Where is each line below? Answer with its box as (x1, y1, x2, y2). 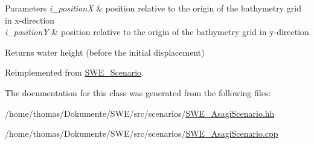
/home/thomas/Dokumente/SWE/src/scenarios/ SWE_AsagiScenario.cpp (5, 127, 278, 140)
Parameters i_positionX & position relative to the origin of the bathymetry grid (5, 2, 301, 14)
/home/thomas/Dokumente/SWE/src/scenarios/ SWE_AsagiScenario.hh (5, 106, 275, 119)
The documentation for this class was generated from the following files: (5, 86, 271, 99)
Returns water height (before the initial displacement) (5, 45, 205, 58)
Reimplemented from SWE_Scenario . (5, 66, 144, 79)
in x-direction (5, 13, 55, 26)
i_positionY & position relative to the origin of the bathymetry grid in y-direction (5, 25, 309, 38)
